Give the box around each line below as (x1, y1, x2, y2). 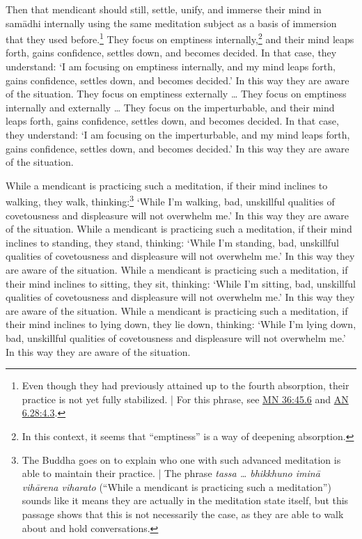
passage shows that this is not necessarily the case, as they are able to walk (22, 506, 344, 521)
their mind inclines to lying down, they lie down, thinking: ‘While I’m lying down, (6, 317, 356, 331)
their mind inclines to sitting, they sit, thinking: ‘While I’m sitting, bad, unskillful (6, 276, 356, 290)
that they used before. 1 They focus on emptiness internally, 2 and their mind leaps (6, 30, 354, 46)
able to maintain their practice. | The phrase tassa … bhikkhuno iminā (22, 466, 320, 481)
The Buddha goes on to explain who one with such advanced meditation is (22, 452, 341, 467)
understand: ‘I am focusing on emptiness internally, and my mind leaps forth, (6, 59, 336, 74)
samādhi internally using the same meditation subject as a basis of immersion (6, 15, 337, 30)
